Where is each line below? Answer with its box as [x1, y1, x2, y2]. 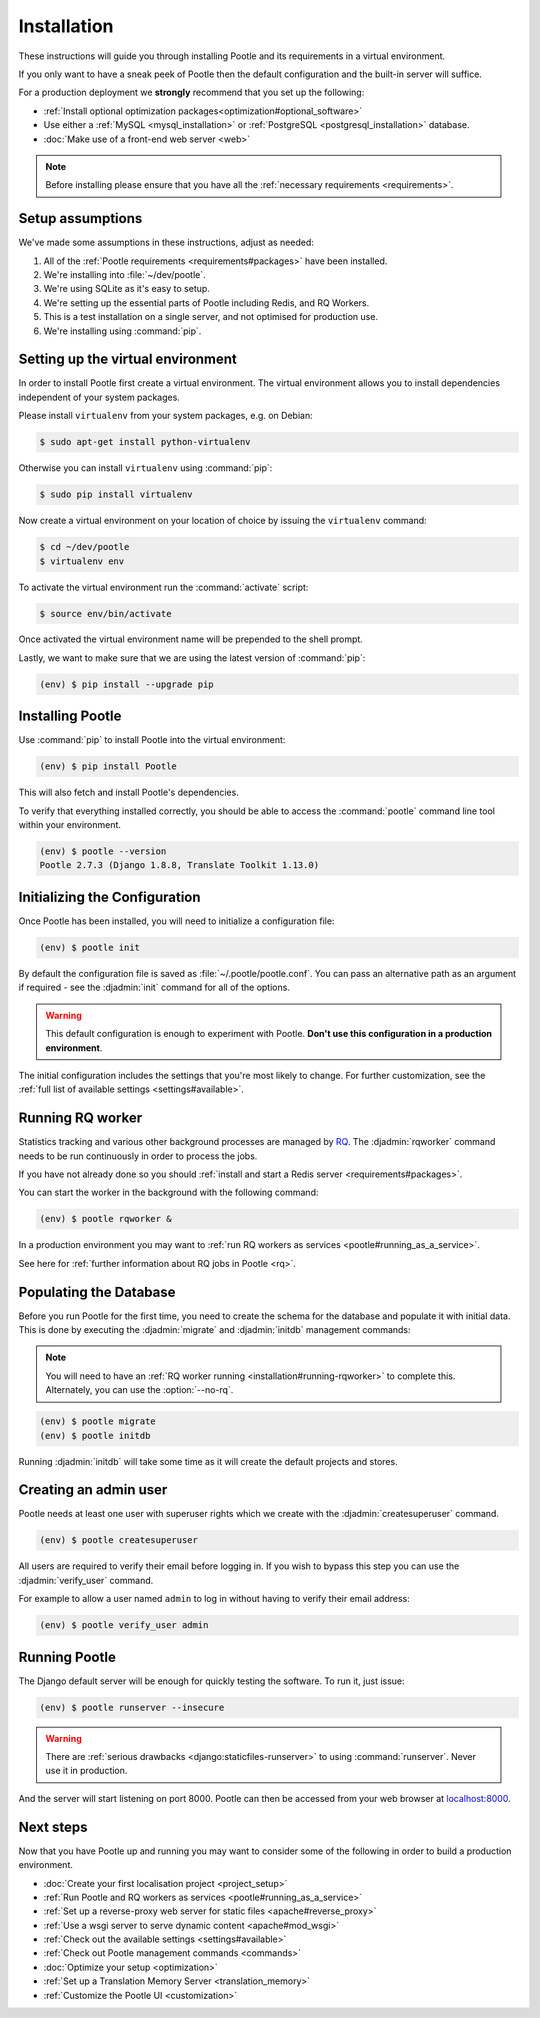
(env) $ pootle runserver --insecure [39, 1701, 225, 1713]
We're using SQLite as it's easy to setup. [43, 283, 210, 295]
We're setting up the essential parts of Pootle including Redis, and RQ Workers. [43, 296, 370, 309]
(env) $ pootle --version [39, 846, 167, 857]
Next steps [18, 1818, 88, 1835]
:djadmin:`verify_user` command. [18, 1574, 154, 1586]
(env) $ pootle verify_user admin [39, 1620, 209, 1631]
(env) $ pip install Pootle [39, 761, 177, 772]
